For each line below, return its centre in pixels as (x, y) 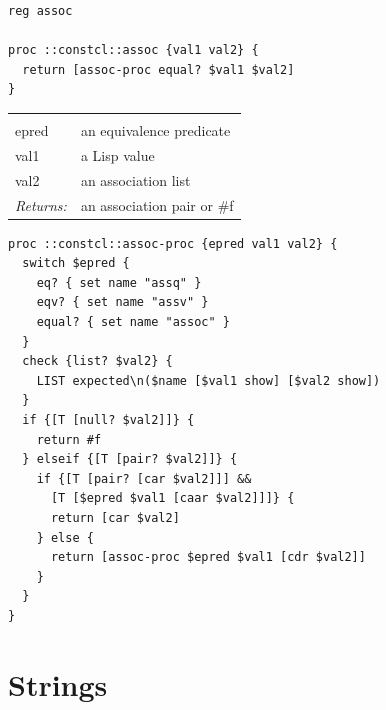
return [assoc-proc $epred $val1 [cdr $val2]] (208, 557)
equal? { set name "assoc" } (133, 321)
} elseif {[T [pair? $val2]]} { (130, 459)
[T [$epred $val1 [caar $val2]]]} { (172, 498)
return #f (69, 439)
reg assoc (40, 11)
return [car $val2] (115, 517)
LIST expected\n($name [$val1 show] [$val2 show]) (208, 380)
